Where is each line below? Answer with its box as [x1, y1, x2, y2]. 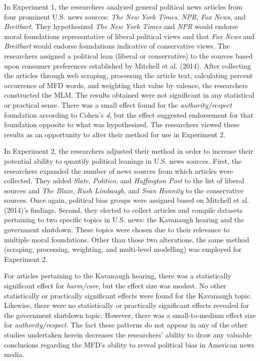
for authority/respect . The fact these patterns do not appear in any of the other [4, 319, 248, 330]
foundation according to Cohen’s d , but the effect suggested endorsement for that [4, 109, 253, 120]
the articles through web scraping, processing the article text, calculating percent [4, 70, 253, 81]
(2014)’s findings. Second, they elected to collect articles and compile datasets [4, 204, 242, 215]
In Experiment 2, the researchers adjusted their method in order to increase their [4, 146, 253, 156]
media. [4, 349, 25, 359]
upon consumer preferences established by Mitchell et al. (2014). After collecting [4, 60, 251, 71]
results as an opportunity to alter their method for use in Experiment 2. [4, 129, 225, 139]
